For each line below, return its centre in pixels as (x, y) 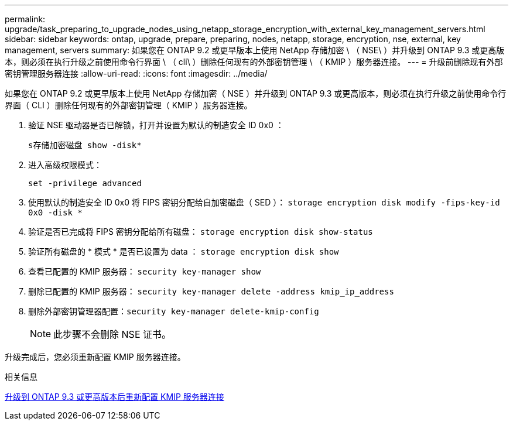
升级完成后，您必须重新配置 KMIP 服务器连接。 (95, 357)
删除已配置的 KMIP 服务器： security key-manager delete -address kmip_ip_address (211, 291)
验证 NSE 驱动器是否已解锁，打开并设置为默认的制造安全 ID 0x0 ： (156, 125)
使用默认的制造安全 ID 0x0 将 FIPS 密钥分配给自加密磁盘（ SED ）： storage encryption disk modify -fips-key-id (264, 202)
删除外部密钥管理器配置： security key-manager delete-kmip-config (174, 311)
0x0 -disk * (55, 212)
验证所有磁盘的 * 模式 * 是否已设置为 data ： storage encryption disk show (184, 251)
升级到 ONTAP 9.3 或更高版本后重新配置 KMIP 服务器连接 (114, 397)
